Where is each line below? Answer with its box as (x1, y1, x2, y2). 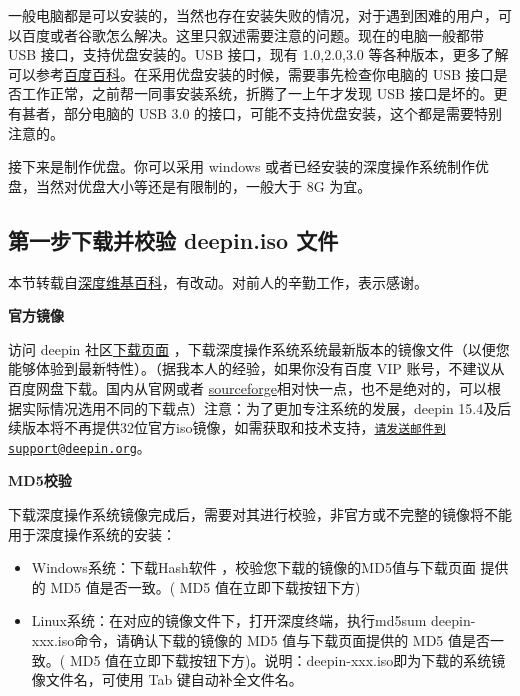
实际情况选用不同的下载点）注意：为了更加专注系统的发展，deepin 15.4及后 (21, 397, 512, 418)
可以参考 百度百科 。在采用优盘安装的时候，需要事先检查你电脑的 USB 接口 (8, 63, 494, 84)
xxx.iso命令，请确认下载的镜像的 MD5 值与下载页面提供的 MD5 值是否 (31, 629, 490, 650)
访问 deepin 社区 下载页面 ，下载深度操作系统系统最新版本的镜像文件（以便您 (8, 338, 510, 359)
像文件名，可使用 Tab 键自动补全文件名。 (31, 669, 303, 690)
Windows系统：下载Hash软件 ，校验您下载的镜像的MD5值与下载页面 (31, 557, 476, 578)
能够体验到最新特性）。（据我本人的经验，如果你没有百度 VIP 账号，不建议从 (8, 358, 505, 379)
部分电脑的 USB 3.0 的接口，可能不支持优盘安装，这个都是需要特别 (63, 102, 503, 123)
